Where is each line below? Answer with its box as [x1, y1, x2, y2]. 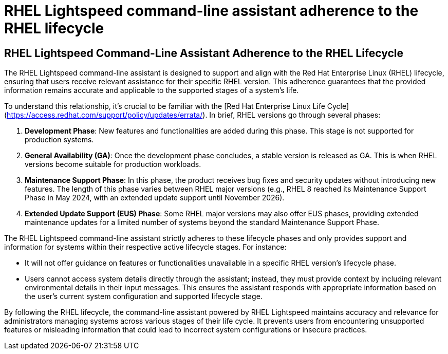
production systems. [25, 135, 94, 144]
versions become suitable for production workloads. [25, 160, 201, 169]
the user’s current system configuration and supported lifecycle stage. [25, 292, 263, 301]
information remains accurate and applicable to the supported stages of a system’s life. [4, 86, 299, 95]
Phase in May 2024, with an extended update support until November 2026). [25, 193, 285, 202]
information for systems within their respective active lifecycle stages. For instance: [4, 243, 287, 252]
